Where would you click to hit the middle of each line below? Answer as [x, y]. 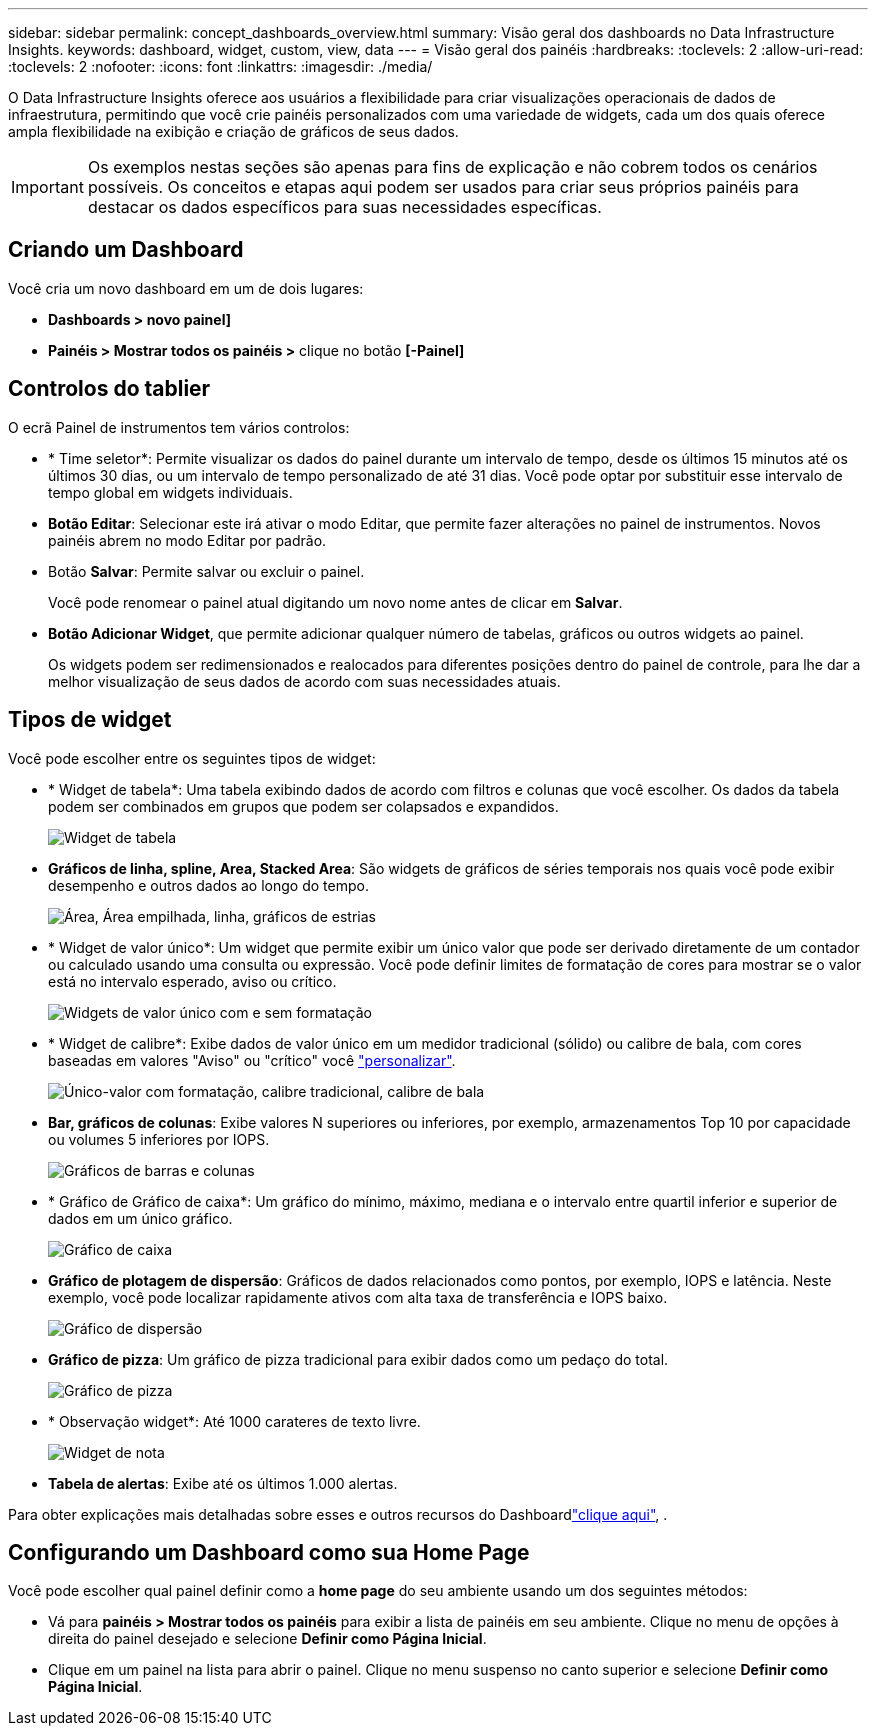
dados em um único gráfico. [140, 1218]
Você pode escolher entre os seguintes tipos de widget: [192, 758]
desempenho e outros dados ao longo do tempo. [208, 885]
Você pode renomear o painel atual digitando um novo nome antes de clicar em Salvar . [335, 602]
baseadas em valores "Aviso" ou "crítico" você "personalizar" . [252, 1060]
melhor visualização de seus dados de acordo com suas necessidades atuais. [304, 681]
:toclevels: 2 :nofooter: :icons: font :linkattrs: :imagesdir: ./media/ [220, 66]
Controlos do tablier [109, 389]
